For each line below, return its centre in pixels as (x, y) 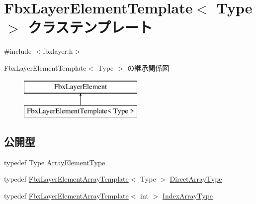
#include (18, 51)
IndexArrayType (188, 196)
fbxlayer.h (58, 51)
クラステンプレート (90, 27)
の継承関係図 (148, 67)
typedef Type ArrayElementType (55, 162)
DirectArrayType (196, 179)
